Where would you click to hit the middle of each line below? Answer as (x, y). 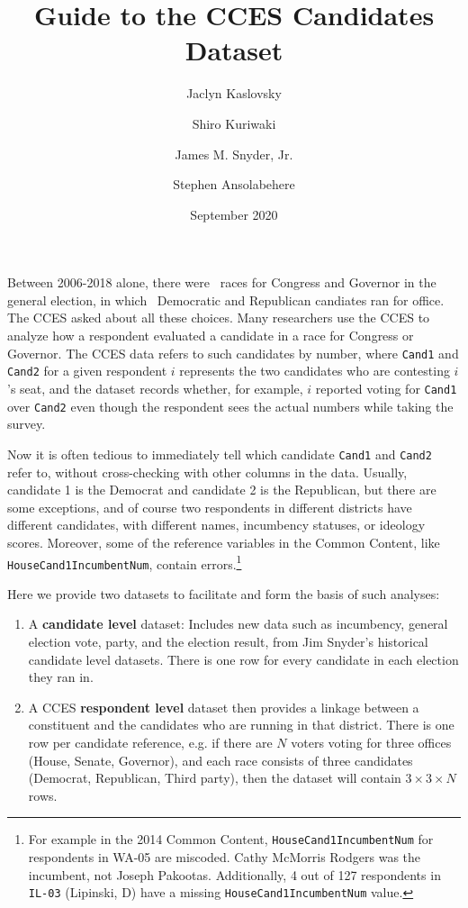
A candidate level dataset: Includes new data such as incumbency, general (238, 624)
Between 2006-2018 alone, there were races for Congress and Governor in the (222, 282)
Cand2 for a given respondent (87, 371)
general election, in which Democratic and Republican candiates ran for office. (226, 300)
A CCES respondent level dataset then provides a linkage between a (224, 707)
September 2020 (234, 214)
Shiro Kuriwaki (234, 123)
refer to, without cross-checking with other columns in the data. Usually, (207, 472)
